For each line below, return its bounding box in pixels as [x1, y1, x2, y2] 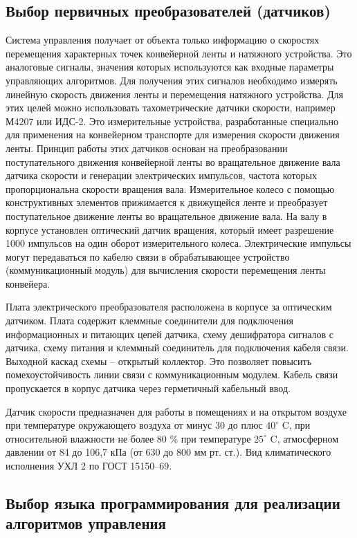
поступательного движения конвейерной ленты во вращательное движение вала [6, 154, 340, 169]
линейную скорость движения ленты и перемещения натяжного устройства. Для [6, 86, 343, 101]
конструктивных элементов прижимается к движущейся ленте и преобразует [6, 195, 328, 210]
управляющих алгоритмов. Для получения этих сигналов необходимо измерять [6, 73, 338, 87]
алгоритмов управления [6, 512, 166, 534]
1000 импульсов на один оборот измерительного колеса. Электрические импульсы [6, 236, 351, 250]
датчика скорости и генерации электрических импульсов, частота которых [6, 168, 317, 183]
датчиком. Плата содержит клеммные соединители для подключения [6, 313, 293, 328]
